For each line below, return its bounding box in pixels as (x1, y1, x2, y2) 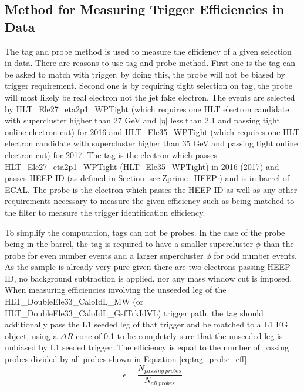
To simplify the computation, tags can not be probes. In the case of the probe (5, 226, 285, 238)
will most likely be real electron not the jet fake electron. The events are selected (5, 91, 295, 103)
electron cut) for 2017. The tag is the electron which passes (5, 148, 218, 161)
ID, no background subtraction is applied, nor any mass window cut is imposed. (5, 272, 292, 284)
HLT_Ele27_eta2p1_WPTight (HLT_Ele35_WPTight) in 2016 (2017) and (5, 160, 279, 172)
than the (263, 238, 294, 250)
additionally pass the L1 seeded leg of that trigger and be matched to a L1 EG (5, 318, 288, 330)
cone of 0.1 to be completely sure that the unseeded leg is (76, 329, 283, 342)
